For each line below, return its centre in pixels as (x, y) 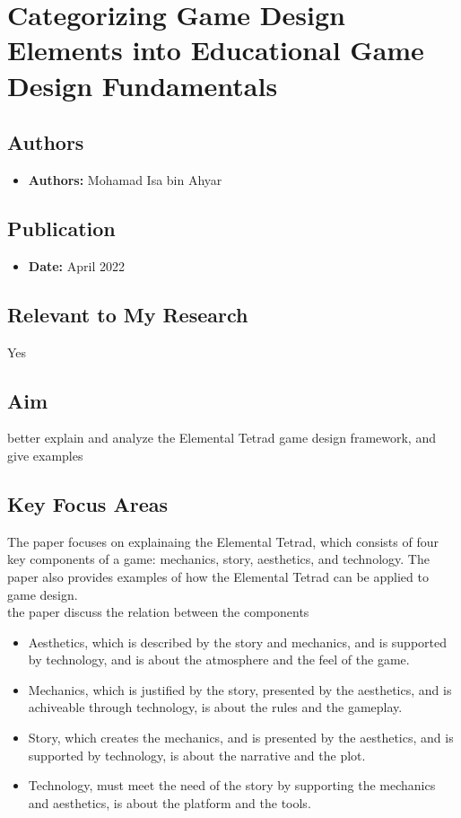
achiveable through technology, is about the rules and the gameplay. (215, 707)
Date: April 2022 (76, 265)
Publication (61, 228)
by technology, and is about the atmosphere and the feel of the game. (219, 660)
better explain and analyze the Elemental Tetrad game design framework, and (222, 438)
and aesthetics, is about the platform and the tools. (170, 802)
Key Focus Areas (87, 503)
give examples (45, 455)
